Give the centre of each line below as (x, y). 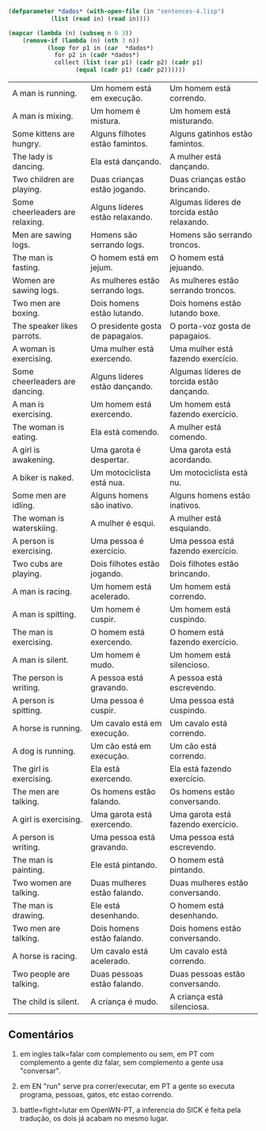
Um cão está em (121, 746)
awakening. (34, 460)
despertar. (110, 460)
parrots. (27, 336)
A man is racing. (42, 592)
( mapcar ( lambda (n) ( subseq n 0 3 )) (70, 33)
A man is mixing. (43, 116)
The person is (38, 678)
